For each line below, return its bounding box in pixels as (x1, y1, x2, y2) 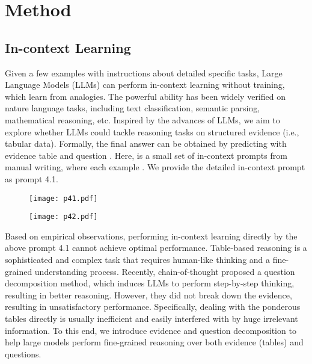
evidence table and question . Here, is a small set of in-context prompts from (5, 149, 287, 161)
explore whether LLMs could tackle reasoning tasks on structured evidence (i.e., (5, 125, 299, 138)
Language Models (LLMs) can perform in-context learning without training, (5, 78, 285, 91)
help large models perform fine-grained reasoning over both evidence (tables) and (5, 336, 304, 348)
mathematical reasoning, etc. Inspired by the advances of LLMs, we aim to (5, 113, 280, 126)
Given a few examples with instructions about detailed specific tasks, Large (5, 66, 283, 79)
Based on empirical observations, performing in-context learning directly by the (5, 229, 298, 242)
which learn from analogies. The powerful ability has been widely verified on (5, 90, 286, 102)
